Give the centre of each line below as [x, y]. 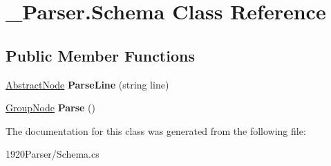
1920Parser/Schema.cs [53, 154]
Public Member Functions [100, 55]
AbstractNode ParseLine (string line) [87, 84]
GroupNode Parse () [50, 108]
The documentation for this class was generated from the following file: [156, 130]
